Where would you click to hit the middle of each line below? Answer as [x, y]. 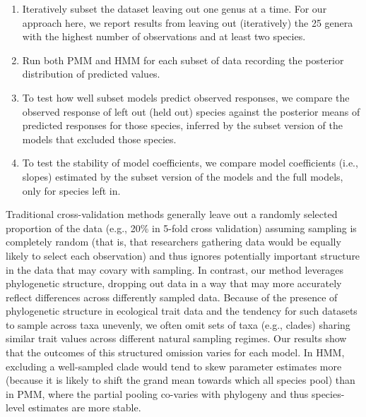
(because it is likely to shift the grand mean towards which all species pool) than [181, 380]
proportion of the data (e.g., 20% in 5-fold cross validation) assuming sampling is [181, 228]
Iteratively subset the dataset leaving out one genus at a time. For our [175, 8]
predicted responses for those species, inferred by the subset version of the [182, 125]
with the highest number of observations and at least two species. [164, 36]
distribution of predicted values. [91, 74]
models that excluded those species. [99, 139]
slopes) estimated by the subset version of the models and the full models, [183, 176]
